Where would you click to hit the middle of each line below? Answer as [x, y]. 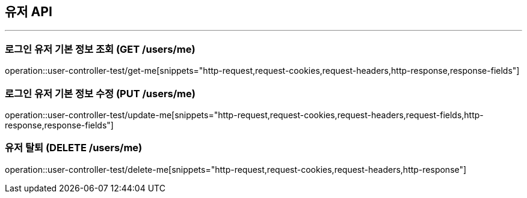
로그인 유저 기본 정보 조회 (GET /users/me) [100, 49]
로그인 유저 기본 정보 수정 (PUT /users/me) [100, 93]
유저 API [29, 12]
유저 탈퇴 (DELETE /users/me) [74, 148]
